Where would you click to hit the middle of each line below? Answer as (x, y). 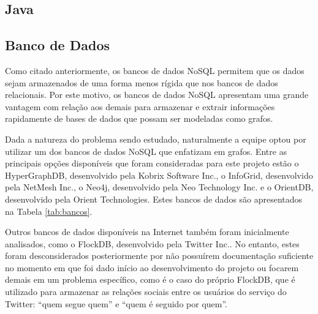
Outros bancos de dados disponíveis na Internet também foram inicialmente (147, 232)
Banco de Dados (58, 45)
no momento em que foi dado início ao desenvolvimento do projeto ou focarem (152, 267)
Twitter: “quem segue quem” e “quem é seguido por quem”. (116, 303)
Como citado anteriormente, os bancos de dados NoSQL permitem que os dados (155, 70)
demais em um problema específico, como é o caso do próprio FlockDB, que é (150, 279)
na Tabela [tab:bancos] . (49, 211)
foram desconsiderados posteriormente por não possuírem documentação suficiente (159, 256)
